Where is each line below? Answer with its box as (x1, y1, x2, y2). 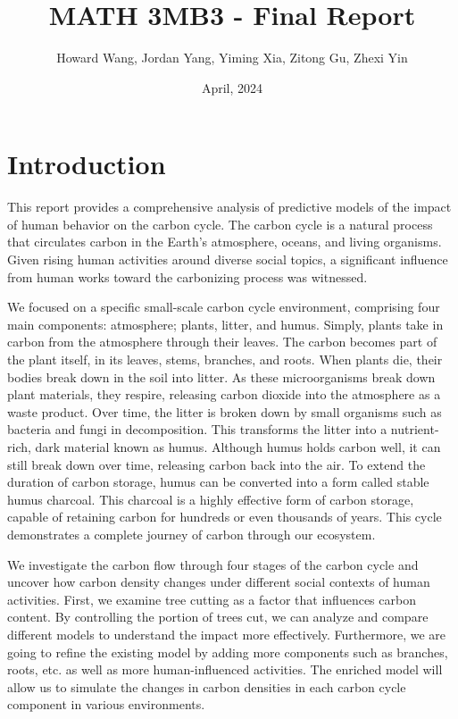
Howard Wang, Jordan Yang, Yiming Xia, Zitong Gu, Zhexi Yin (56, 48, 408, 67)
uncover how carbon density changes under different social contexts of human (7, 573, 430, 591)
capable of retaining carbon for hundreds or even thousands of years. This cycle (7, 507, 442, 526)
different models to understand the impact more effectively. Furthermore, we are (7, 624, 446, 643)
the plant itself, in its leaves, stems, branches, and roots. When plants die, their (7, 350, 443, 368)
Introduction (7, 146, 166, 182)
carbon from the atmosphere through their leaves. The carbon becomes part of (7, 332, 437, 351)
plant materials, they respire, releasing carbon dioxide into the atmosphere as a (7, 385, 441, 404)
